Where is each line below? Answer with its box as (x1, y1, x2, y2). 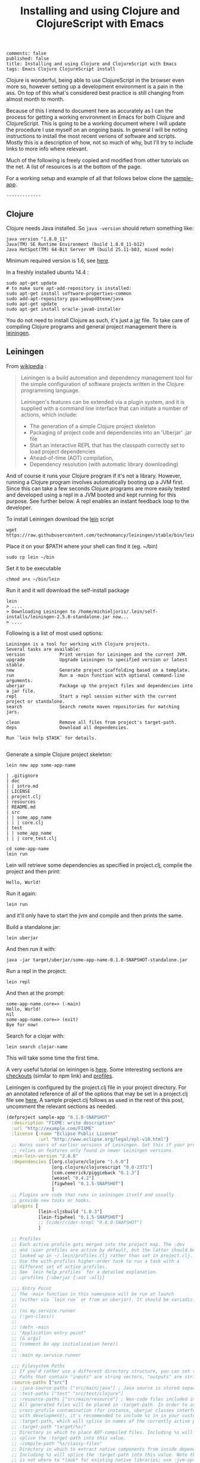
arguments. (6, 677, 33, 684)
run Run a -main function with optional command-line (6, 672, 185, 678)
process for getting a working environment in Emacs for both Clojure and (6, 113, 185, 121)
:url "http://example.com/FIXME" (11, 1125, 95, 1131)
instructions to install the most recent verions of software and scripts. (6, 132, 177, 140)
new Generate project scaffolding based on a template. (6, 667, 190, 673)
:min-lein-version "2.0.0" (11, 1153, 79, 1159)
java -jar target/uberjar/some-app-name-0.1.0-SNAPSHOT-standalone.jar (6, 956, 187, 963)
